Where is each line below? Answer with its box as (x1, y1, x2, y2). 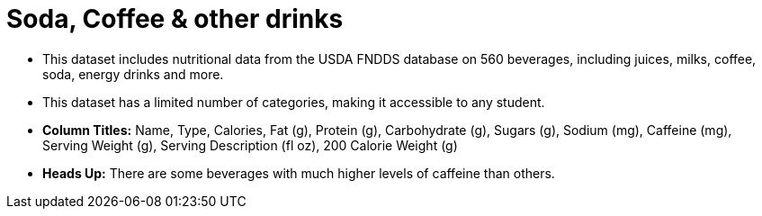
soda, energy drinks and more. (42, 66, 224, 82)
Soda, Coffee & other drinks (6, 4, 344, 34)
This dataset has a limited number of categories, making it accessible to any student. (42, 94, 545, 110)
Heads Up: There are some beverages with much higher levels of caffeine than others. (42, 165, 555, 181)
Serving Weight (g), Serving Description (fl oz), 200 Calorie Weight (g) (42, 137, 458, 153)
